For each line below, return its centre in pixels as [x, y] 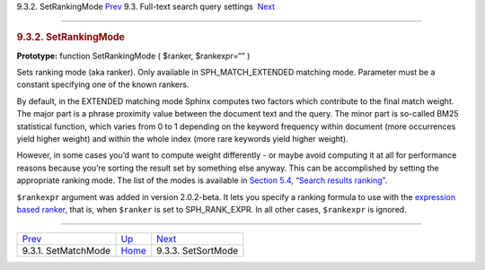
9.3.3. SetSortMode [197, 251]
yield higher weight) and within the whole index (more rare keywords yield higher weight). [183, 139]
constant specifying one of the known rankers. [103, 84]
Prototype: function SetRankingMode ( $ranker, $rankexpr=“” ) [133, 56]
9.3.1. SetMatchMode [66, 251]
